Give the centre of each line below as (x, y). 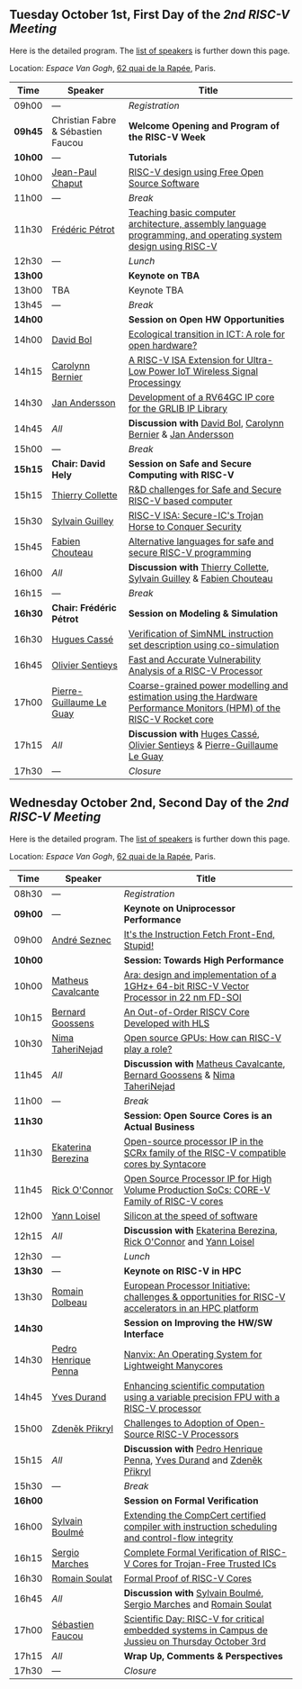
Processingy (155, 382)
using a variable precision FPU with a (202, 1397)
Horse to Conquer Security (185, 526)
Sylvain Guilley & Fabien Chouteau (201, 578)
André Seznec (82, 940)
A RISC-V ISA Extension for (187, 359)
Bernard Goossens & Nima (179, 1075)
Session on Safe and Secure (190, 463)
